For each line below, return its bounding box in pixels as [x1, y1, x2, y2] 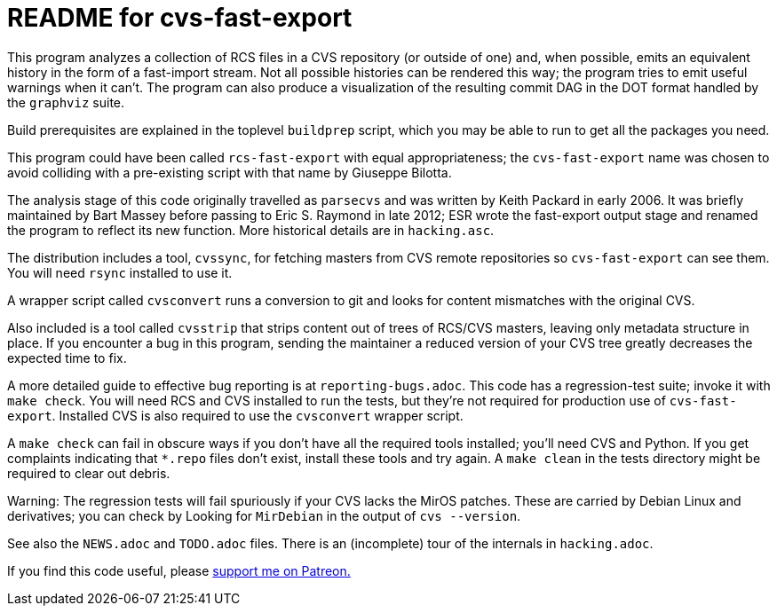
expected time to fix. [7, 350, 127, 365]
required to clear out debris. [7, 465, 170, 481]
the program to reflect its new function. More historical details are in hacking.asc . [7, 222, 495, 238]
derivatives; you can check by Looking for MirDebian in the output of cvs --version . [7, 507, 521, 523]
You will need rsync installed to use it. [7, 264, 233, 280]
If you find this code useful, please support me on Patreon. [7, 562, 351, 578]
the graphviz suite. [7, 94, 125, 110]
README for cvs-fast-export [7, 3, 353, 33]
